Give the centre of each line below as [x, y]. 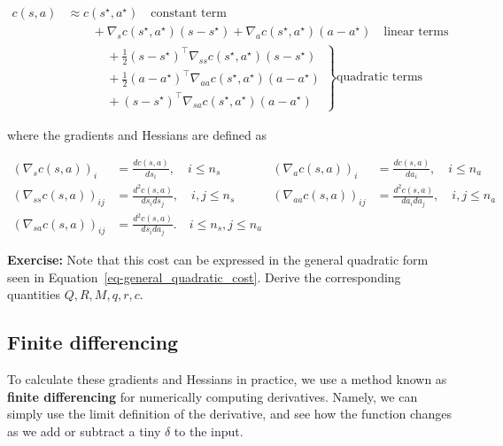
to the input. [209, 431]
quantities [34, 294]
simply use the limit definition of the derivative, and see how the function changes [230, 414]
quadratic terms [380, 77]
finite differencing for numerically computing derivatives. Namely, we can [213, 396]
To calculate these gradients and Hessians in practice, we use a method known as [227, 379]
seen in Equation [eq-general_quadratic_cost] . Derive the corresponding [204, 277]
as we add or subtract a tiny [84, 431]
